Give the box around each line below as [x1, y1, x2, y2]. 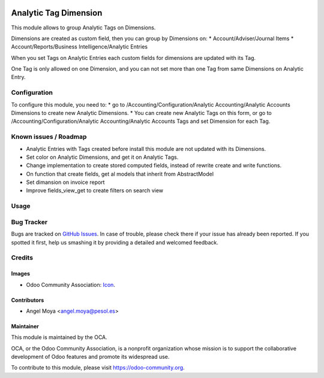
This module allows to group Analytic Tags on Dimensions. [11, 24, 156, 31]
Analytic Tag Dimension [11, 8, 103, 18]
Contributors [11, 297, 44, 304]
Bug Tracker [11, 217, 48, 226]
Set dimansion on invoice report [26, 179, 105, 186]
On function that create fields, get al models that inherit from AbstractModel [26, 170, 214, 177]
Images [11, 270, 30, 277]
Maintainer [11, 322, 39, 329]
